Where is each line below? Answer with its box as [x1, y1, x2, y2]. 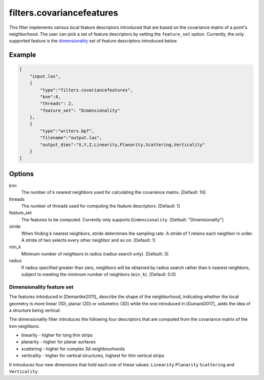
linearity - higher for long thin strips [21, 332, 93, 338]
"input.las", [29, 73, 61, 79]
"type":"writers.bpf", [40, 128, 95, 134]
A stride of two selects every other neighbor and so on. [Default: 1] [21, 237, 156, 243]
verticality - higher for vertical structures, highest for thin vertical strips [21, 353, 165, 359]
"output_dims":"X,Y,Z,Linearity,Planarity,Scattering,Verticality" [40, 142, 205, 148]
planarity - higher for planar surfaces [21, 339, 96, 345]
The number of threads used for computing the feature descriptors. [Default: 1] [21, 203, 180, 209]
